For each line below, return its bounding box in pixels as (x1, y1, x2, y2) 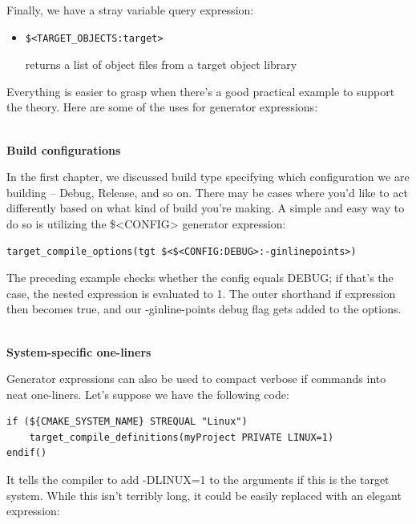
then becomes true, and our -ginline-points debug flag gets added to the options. (6, 300, 402, 317)
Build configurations (6, 141, 121, 158)
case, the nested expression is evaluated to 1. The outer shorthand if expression (6, 284, 396, 301)
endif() (6, 447, 47, 459)
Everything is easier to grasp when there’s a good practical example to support (6, 83, 395, 99)
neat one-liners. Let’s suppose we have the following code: (6, 385, 289, 402)
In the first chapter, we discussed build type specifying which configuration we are (6, 168, 410, 185)
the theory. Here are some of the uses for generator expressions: (6, 99, 318, 115)
